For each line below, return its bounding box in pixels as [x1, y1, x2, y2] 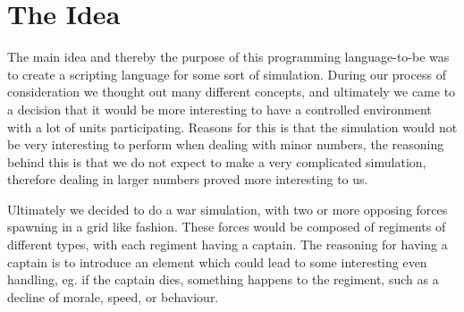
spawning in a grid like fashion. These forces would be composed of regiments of [7, 217, 446, 236]
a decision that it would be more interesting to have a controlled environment [7, 99, 432, 118]
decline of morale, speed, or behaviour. [7, 287, 219, 306]
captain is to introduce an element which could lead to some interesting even [7, 252, 427, 271]
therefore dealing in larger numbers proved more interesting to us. [7, 170, 368, 189]
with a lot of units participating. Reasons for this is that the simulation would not [7, 117, 458, 136]
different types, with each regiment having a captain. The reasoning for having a [7, 235, 448, 254]
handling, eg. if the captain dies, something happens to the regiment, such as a [7, 270, 439, 289]
